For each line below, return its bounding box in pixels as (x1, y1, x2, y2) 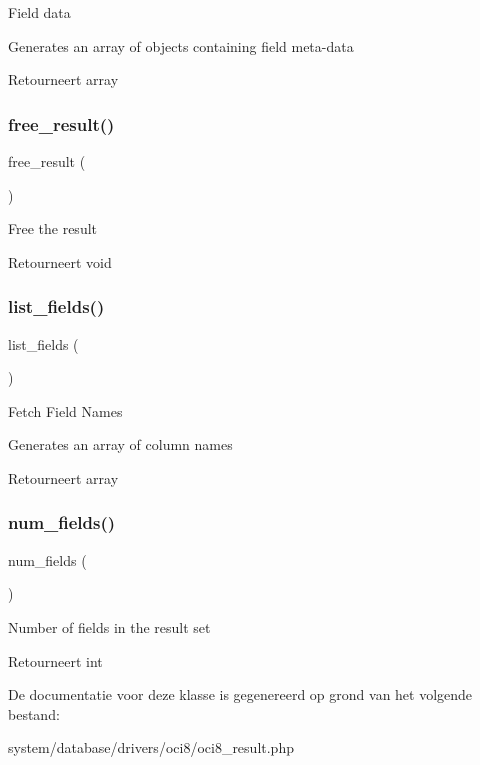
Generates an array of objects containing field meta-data (8, 35, 354, 56)
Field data (8, 2, 71, 22)
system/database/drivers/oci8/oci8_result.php (8, 737, 294, 758)
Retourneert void (8, 251, 112, 272)
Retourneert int (8, 650, 103, 671)
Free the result (8, 218, 98, 239)
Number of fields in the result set (8, 616, 211, 637)
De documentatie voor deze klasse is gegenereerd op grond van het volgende (8, 684, 473, 705)
